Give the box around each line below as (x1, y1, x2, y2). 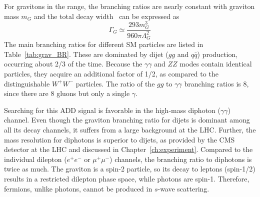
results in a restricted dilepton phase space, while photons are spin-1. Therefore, (4, 173, 249, 183)
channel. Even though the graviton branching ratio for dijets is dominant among (4, 114, 250, 125)
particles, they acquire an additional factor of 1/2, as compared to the (4, 68, 218, 79)
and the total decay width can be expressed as (33, 10, 179, 21)
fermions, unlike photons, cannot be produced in (4, 183, 152, 193)
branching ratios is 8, (184, 78, 249, 88)
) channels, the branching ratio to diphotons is (109, 153, 252, 164)
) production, (197, 48, 238, 59)
